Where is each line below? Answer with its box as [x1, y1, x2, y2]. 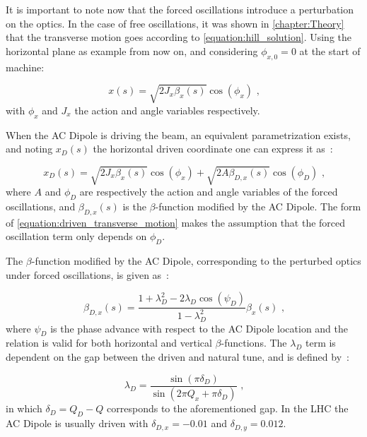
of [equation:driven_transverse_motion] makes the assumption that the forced [6, 215, 346, 229]
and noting [6, 141, 53, 156]
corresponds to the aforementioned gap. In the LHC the [107, 401, 349, 416]
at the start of [299, 43, 361, 58]
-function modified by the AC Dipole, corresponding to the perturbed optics [31, 253, 361, 268]
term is [305, 335, 336, 350]
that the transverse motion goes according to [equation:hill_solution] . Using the [6, 30, 351, 44]
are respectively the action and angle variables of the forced [79, 184, 338, 199]
